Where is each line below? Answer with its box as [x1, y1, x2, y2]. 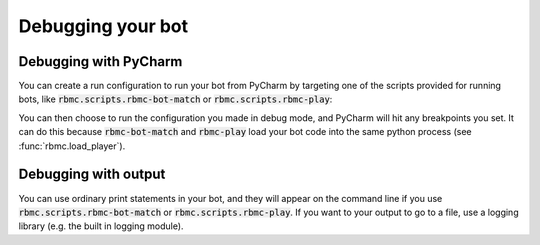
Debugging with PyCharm [18, 53, 183, 70]
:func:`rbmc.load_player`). [18, 140, 126, 152]
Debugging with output [18, 166, 166, 183]
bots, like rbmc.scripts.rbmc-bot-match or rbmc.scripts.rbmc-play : [18, 93, 333, 105]
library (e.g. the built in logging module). [18, 220, 184, 232]
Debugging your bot [18, 15, 189, 37]
